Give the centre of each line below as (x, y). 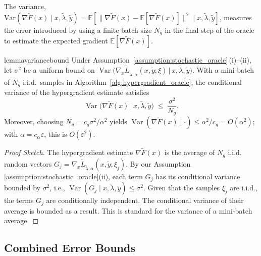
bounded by (22, 188)
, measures (236, 17)
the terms (19, 200)
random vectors (28, 163)
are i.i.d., (244, 188)
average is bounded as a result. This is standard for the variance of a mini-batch (128, 210)
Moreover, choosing (34, 121)
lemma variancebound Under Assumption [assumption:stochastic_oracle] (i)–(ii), (128, 60)
